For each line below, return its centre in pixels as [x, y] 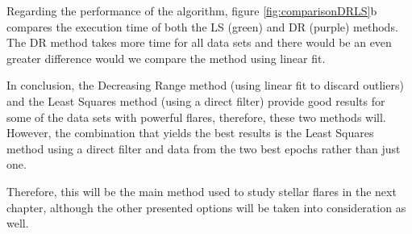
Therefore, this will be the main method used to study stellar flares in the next [202, 191]
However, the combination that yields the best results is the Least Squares [190, 133]
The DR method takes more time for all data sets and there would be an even [199, 42]
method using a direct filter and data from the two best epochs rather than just [204, 148]
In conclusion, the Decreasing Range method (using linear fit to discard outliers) [205, 85]
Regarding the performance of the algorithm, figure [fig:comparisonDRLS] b [192, 10]
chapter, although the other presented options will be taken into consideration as [206, 207]
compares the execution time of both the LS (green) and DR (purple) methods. [202, 26]
